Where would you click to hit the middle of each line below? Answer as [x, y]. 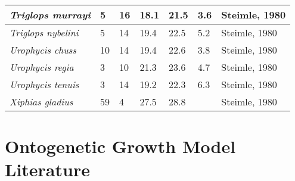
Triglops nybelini [44, 32]
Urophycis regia [42, 67]
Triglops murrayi [50, 15]
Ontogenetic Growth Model [120, 146]
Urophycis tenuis [44, 84]
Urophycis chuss [43, 50]
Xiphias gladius [41, 102]
